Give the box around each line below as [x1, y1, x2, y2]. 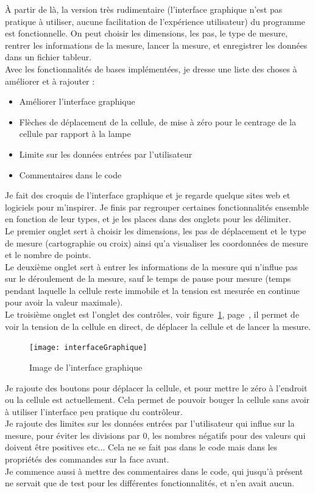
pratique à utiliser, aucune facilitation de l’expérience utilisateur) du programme [5, 15, 305, 27]
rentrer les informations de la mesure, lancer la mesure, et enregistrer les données [5, 38, 308, 51]
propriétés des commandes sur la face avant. [5, 453, 169, 466]
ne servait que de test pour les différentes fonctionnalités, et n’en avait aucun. [5, 477, 294, 489]
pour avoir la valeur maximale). [5, 296, 123, 309]
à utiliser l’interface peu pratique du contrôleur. [5, 405, 183, 418]
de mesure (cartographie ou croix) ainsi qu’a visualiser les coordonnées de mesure [5, 236, 308, 249]
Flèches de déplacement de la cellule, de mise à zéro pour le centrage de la [19, 115, 296, 128]
